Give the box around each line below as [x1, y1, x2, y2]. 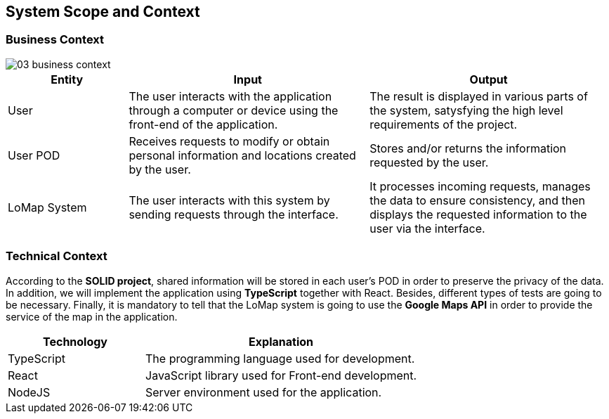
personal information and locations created [129, 148, 356, 162]
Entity [51, 72, 84, 86]
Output [469, 72, 508, 86]
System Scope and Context [6, 3, 200, 20]
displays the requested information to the [369, 207, 587, 221]
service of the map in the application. [6, 310, 178, 323]
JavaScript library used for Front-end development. [145, 368, 417, 382]
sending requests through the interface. [129, 207, 339, 221]
